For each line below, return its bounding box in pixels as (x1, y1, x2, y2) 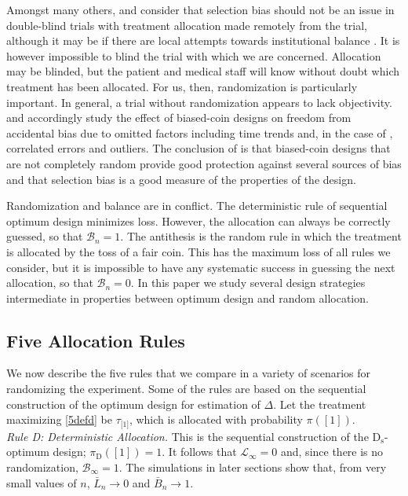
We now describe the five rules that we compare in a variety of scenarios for (6, 365, 371, 381)
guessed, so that (6, 228, 83, 244)
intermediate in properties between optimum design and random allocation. (6, 289, 369, 306)
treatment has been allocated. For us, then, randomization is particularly (6, 78, 358, 94)
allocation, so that (6, 274, 93, 291)
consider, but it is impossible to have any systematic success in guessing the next (6, 259, 395, 275)
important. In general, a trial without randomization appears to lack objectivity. (6, 94, 392, 110)
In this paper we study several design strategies (137, 274, 366, 291)
